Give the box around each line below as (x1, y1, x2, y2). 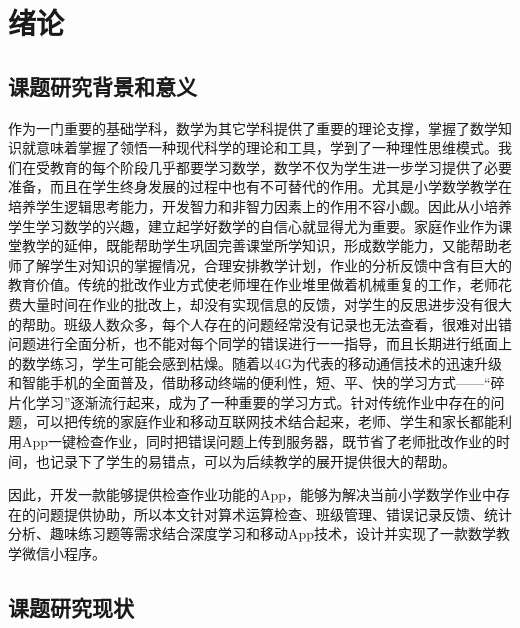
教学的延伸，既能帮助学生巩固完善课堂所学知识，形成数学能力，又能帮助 (21, 235, 498, 256)
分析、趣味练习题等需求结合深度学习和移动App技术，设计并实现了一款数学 (8, 523, 497, 544)
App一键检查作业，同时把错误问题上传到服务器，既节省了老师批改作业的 (21, 431, 497, 452)
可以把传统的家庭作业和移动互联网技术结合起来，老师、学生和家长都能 (35, 411, 498, 432)
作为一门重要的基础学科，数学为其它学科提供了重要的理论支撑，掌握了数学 (8, 117, 498, 138)
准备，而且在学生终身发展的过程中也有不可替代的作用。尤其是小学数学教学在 (8, 176, 512, 197)
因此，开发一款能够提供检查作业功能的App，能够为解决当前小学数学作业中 (8, 484, 497, 505)
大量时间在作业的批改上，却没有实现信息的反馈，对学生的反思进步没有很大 (21, 293, 512, 314)
